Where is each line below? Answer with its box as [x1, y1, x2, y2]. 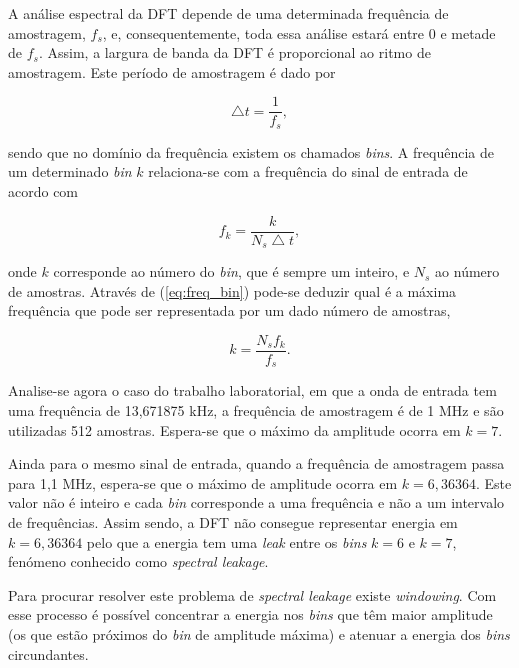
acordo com [8, 181, 79, 202]
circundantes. [8, 643, 89, 664]
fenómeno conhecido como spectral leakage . [8, 551, 269, 572]
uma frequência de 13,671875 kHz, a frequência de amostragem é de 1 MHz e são [8, 400, 504, 421]
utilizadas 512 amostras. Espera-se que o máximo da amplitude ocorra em [8, 419, 461, 440]
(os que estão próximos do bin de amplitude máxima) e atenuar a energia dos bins [8, 624, 510, 645]
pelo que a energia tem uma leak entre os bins [86, 531, 367, 552]
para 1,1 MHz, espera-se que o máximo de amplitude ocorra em [8, 472, 398, 493]
